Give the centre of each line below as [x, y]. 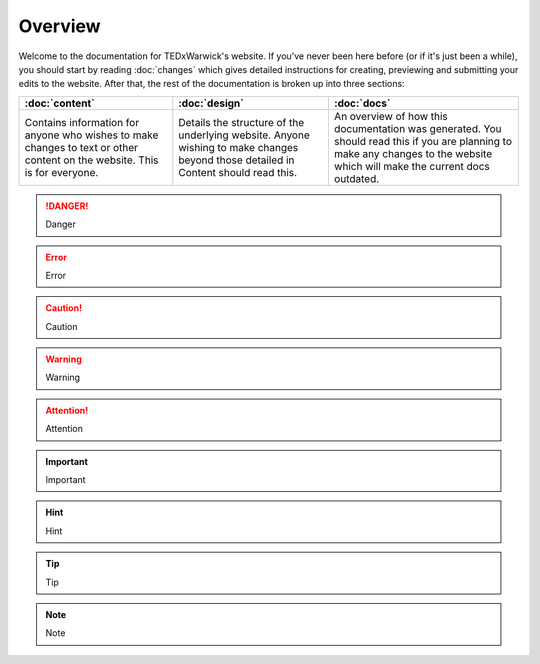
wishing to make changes [238, 147]
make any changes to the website [413, 153]
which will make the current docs [411, 166]
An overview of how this [391, 116]
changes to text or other [81, 147]
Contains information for [82, 122]
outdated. [356, 178]
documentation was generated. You [417, 128]
